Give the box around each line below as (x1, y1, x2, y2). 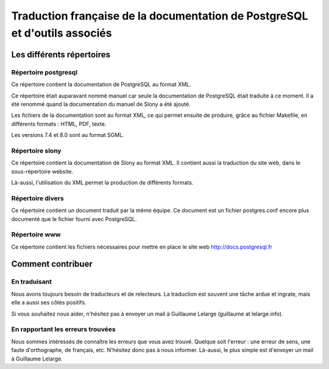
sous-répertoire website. (11, 167, 74, 175)
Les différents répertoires (11, 49, 111, 60)
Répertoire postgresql (11, 68, 78, 76)
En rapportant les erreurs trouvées (11, 325, 116, 334)
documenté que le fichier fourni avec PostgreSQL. (11, 215, 137, 222)
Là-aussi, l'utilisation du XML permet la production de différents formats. (11, 178, 194, 186)
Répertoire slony (11, 146, 62, 155)
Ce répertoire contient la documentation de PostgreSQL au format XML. (11, 81, 191, 88)
